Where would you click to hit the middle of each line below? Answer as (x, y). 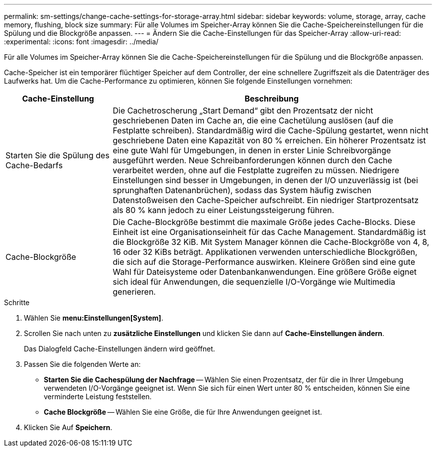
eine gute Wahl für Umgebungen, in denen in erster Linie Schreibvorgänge (252, 150)
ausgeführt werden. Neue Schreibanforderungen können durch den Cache (252, 160)
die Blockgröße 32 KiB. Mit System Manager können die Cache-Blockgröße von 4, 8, (271, 242)
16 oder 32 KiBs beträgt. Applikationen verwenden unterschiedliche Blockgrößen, (265, 252)
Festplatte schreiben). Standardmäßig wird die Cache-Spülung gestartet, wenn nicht (271, 130)
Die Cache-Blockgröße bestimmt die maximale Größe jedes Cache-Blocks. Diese (264, 222)
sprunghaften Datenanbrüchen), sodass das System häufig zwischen (242, 190)
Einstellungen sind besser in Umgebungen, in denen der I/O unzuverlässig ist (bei (265, 180)
